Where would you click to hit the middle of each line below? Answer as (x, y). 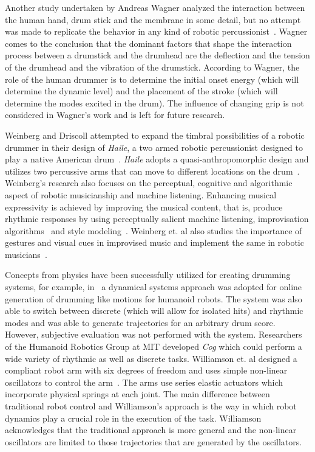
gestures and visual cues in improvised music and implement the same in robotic (154, 242)
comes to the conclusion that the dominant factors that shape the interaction (148, 43)
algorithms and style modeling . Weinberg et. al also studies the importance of (154, 230)
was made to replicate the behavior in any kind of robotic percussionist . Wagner (156, 31)
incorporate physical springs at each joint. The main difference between (137, 394)
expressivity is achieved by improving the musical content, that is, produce (144, 207)
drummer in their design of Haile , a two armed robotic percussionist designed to (154, 147)
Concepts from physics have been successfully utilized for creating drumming (148, 275)
